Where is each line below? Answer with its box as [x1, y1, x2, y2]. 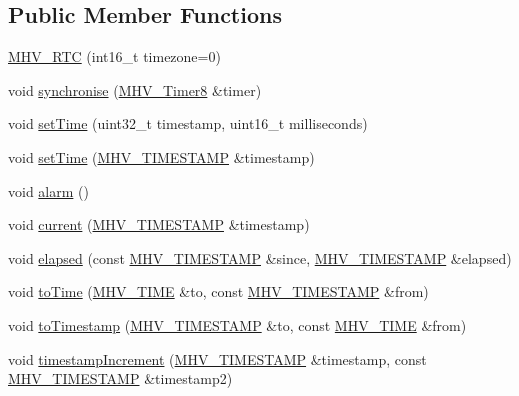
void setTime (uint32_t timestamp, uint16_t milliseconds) [8, 113, 368, 134]
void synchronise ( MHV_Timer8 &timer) [8, 79, 262, 100]
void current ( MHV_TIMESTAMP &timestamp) [8, 214, 310, 235]
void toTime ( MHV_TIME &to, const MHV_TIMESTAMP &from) [8, 281, 429, 302]
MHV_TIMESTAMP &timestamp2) [8, 368, 233, 389]
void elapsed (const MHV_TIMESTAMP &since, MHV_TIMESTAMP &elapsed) [8, 247, 512, 268]
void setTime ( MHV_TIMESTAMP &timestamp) [8, 146, 315, 167]
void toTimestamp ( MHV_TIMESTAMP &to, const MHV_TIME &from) [8, 314, 467, 335]
